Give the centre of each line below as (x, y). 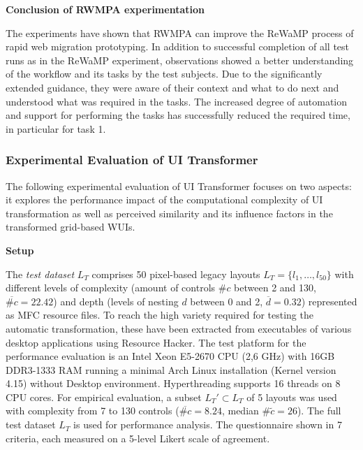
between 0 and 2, (227, 301)
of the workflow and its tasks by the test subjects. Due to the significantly (164, 74)
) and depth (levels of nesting (116, 301)
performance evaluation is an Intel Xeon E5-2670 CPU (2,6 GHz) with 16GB (170, 356)
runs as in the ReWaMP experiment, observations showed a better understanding (180, 60)
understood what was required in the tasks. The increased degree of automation (177, 101)
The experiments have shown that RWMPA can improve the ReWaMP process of (180, 32)
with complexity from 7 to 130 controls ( (92, 411)
